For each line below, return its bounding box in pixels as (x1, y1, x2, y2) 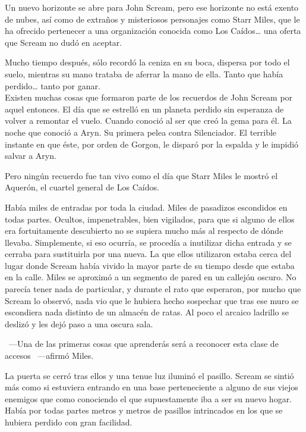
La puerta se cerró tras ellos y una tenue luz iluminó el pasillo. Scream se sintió (5, 369, 294, 381)
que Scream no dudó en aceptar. (5, 36, 122, 48)
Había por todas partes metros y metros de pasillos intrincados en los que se (5, 404, 283, 417)
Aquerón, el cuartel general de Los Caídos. (5, 181, 159, 193)
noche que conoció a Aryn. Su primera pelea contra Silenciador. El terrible (5, 126, 277, 138)
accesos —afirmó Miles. (5, 349, 94, 362)
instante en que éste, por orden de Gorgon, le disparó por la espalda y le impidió (5, 137, 299, 150)
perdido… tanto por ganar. (5, 79, 100, 92)
